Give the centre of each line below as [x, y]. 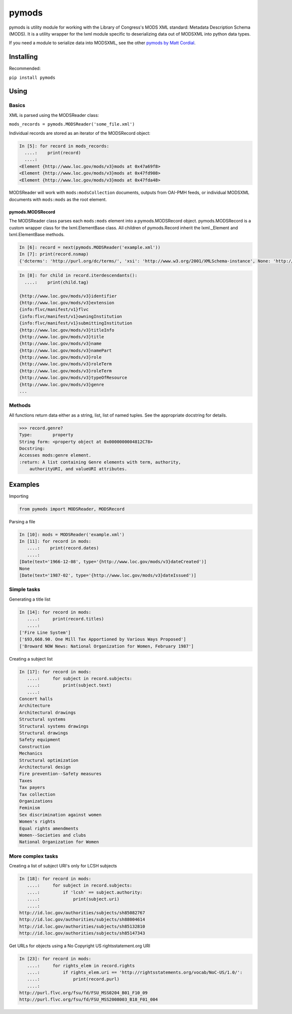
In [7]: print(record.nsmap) [54, 254]
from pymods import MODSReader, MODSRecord [72, 509]
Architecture [35, 706]
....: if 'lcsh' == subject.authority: [85, 892]
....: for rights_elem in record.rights [81, 966]
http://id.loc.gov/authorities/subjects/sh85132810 [82, 926]
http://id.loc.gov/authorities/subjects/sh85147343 [82, 933]
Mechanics [31, 754]
